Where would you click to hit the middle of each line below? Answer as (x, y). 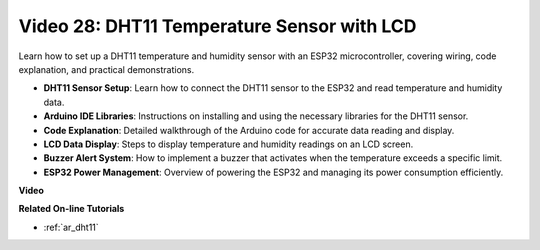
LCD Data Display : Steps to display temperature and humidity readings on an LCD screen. (228, 144)
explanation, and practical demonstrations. (106, 69)
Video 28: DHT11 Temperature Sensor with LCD (217, 26)
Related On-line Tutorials (71, 209)
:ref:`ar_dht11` (71, 227)
